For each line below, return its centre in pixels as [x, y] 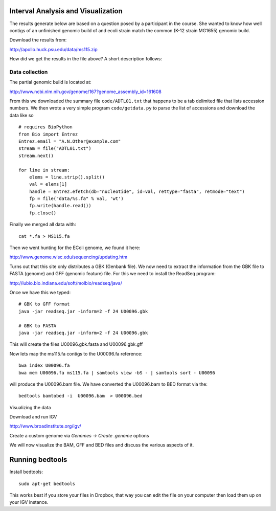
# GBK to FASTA [38, 326]
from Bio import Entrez [48, 134]
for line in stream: [44, 170]
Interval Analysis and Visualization [66, 11]
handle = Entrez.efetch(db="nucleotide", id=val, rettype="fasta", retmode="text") [137, 191]
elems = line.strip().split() [67, 177]
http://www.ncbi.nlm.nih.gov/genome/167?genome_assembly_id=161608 [86, 92]
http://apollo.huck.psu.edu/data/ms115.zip [53, 49]
